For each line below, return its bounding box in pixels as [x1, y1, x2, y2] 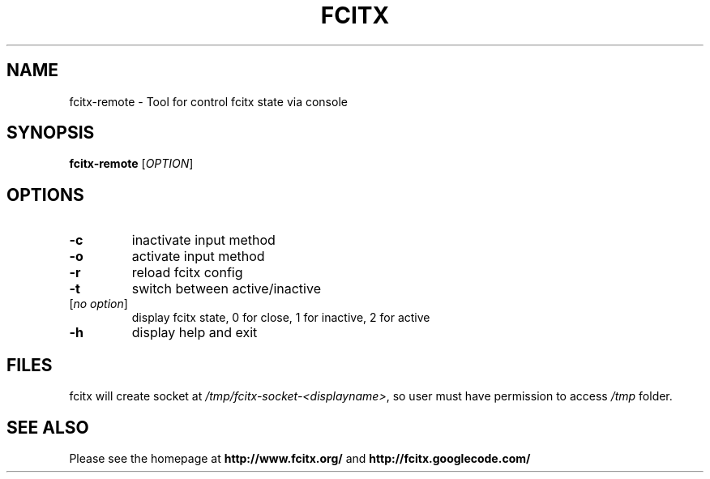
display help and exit [131, 324, 258, 341]
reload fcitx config [131, 264, 243, 281]
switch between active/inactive [131, 280, 321, 297]
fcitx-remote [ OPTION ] [69, 156, 194, 171]
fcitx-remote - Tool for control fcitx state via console [69, 94, 348, 109]
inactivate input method [131, 232, 276, 249]
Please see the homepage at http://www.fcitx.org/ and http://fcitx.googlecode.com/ [69, 451, 531, 465]
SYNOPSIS [6, 122, 95, 143]
